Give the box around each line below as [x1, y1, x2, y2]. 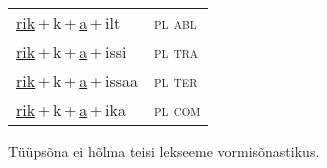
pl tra [154, 40, 199, 63]
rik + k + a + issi [16, 40, 127, 63]
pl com [154, 98, 201, 121]
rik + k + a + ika [16, 98, 126, 121]
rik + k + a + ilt [16, 11, 121, 34]
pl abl [154, 11, 197, 34]
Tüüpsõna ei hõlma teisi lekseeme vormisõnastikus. [8, 141, 320, 161]
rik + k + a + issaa [16, 69, 139, 92]
